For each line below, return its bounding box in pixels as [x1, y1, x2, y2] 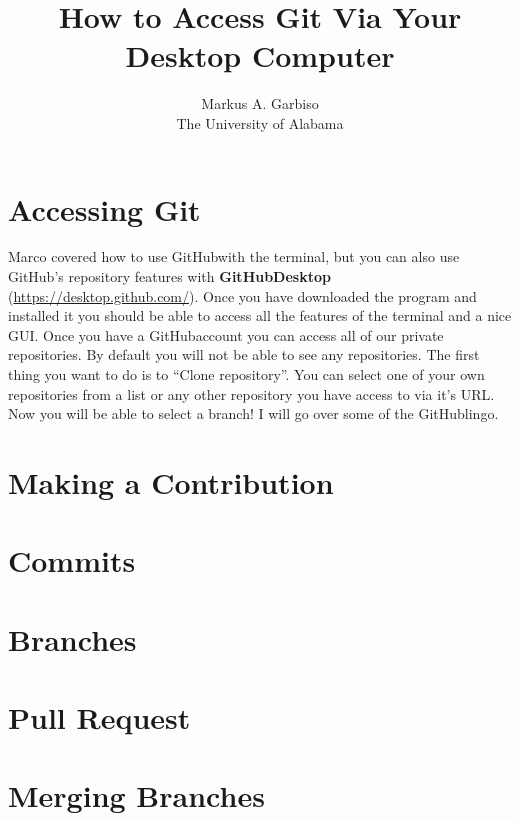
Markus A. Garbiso [201, 93, 319, 114]
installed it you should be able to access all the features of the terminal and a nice [8, 305, 512, 326]
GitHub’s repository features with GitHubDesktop [8, 266, 331, 287]
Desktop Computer [125, 35, 395, 76]
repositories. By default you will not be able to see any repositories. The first [8, 344, 480, 365]
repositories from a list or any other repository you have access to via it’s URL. [8, 383, 495, 404]
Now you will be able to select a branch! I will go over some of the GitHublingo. [8, 403, 499, 424]
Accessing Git [8, 188, 201, 229]
